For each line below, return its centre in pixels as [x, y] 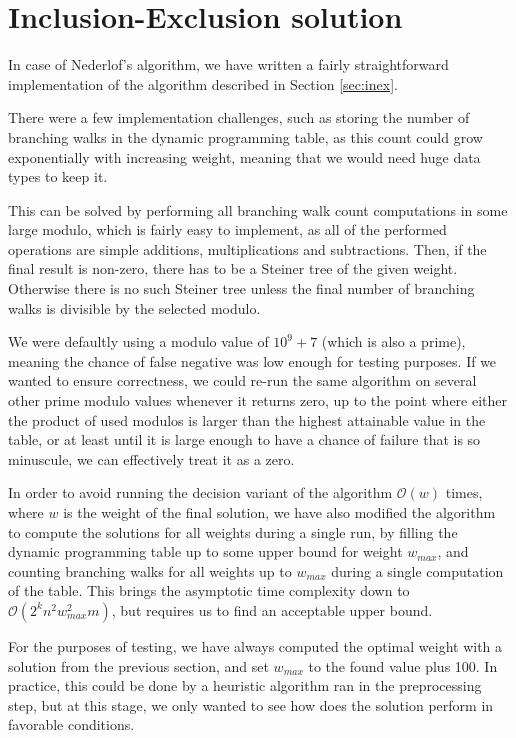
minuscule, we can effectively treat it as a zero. [151, 458]
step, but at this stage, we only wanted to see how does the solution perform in [251, 704]
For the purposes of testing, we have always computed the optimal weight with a [255, 645]
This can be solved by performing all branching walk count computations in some [258, 209]
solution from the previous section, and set [138, 665]
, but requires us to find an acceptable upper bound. [272, 609]
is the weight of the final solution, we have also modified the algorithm [279, 512]
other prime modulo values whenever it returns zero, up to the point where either [258, 400]
